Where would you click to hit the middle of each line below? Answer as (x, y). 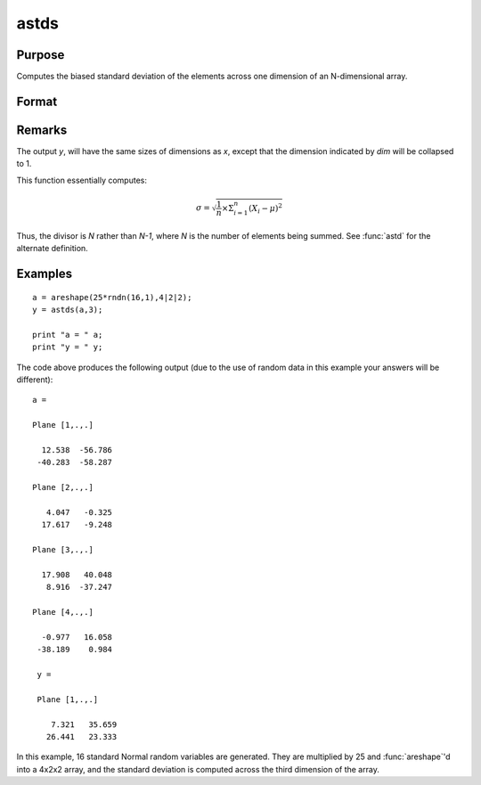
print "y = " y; (68, 347)
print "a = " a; (68, 335)
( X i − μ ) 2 (265, 209)
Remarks (42, 130)
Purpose (41, 55)
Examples (45, 274)
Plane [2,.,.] (63, 487)
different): (35, 380)
